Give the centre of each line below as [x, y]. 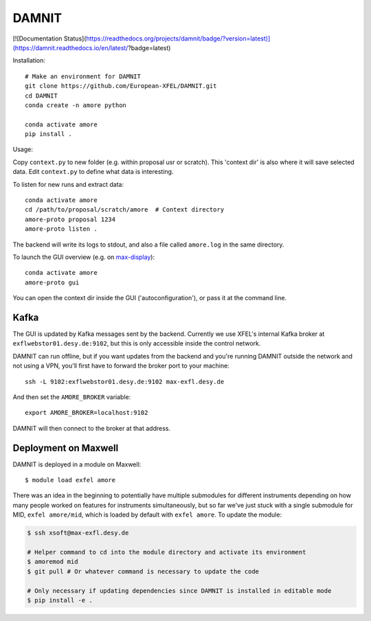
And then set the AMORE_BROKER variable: [72, 397]
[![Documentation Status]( [49, 38]
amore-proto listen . [61, 229]
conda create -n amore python [76, 105]
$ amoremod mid [53, 562]
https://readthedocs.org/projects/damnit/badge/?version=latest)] [178, 38]
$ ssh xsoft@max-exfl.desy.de [78, 533]
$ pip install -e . [60, 600]
